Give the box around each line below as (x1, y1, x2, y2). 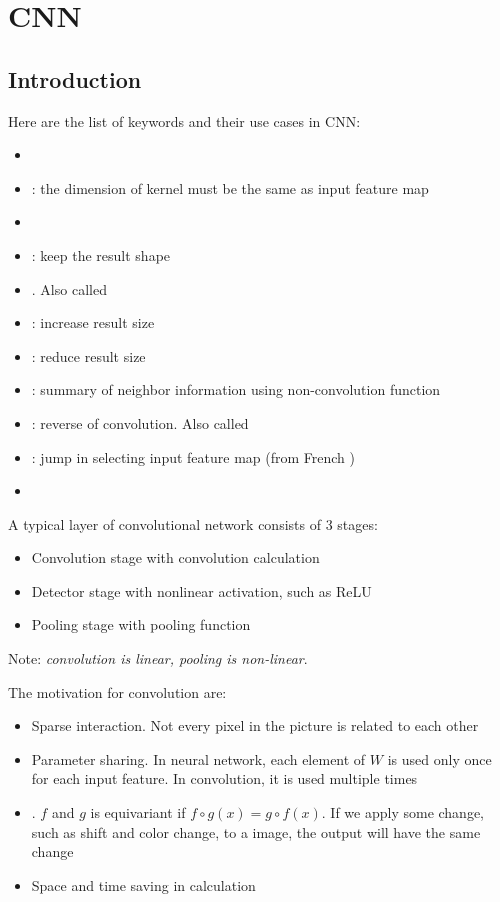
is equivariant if (90, 802, 186, 823)
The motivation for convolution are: (8, 681, 227, 702)
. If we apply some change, (321, 802, 485, 823)
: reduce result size (31, 345, 146, 366)
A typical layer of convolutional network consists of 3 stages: (8, 513, 378, 534)
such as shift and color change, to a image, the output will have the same (31, 821, 481, 842)
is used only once (387, 748, 492, 769)
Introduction (8, 63, 142, 94)
